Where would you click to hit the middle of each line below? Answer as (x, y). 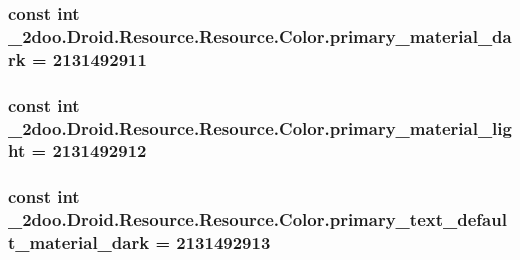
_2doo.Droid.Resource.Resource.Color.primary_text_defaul (257, 219)
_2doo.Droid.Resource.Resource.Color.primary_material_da (260, 35)
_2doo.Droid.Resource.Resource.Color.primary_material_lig (260, 127)
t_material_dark (79, 242)
